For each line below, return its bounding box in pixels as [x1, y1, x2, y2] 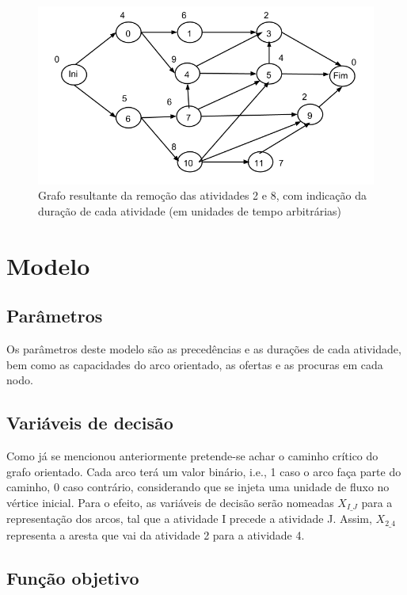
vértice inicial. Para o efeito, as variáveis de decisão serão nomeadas [6, 494, 334, 510]
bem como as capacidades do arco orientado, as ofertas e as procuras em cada [6, 356, 383, 372]
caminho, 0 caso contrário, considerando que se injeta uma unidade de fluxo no [6, 479, 390, 495]
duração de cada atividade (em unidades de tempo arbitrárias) [38, 202, 341, 219]
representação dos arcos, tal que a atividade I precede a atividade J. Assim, [6, 510, 372, 527]
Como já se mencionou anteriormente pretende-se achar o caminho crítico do [6, 447, 378, 463]
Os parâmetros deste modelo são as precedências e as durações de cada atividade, [6, 341, 401, 357]
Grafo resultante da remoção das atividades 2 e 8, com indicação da [38, 187, 367, 204]
